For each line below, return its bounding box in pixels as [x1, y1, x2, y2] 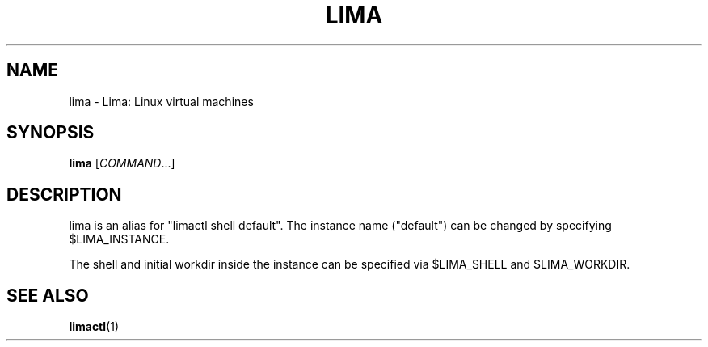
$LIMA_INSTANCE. [69, 232, 170, 247]
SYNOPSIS [6, 122, 95, 143]
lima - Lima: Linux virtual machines [69, 94, 254, 108]
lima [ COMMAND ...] [69, 156, 175, 171]
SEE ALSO [6, 285, 89, 306]
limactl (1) [69, 319, 119, 334]
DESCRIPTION [6, 184, 122, 205]
